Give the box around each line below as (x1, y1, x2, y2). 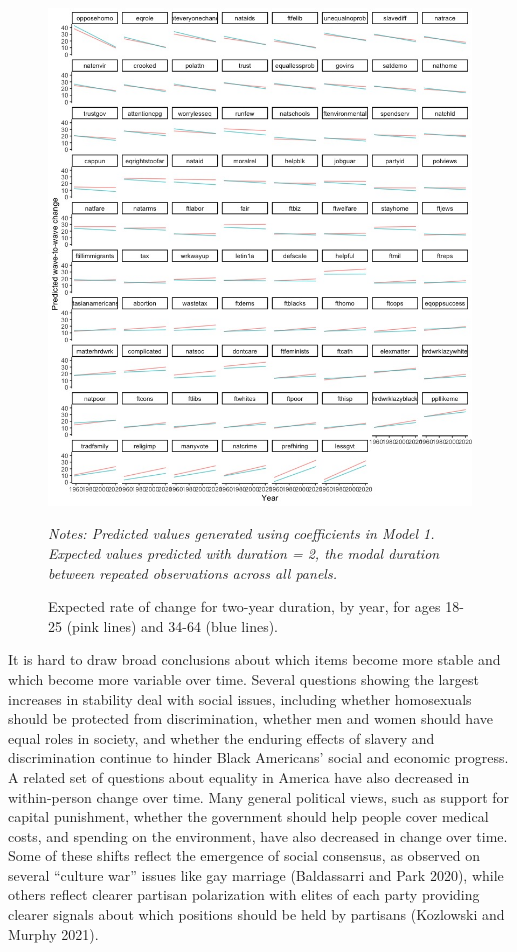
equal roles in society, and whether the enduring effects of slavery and (8, 727, 435, 748)
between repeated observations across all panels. (48, 562, 337, 583)
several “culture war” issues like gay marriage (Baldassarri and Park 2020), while (8, 864, 504, 885)
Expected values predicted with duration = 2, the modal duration (48, 542, 440, 563)
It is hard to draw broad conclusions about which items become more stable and (8, 649, 501, 670)
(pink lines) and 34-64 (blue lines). (66, 615, 279, 636)
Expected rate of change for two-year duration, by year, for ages (48, 596, 441, 617)
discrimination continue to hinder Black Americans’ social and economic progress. (8, 747, 509, 768)
